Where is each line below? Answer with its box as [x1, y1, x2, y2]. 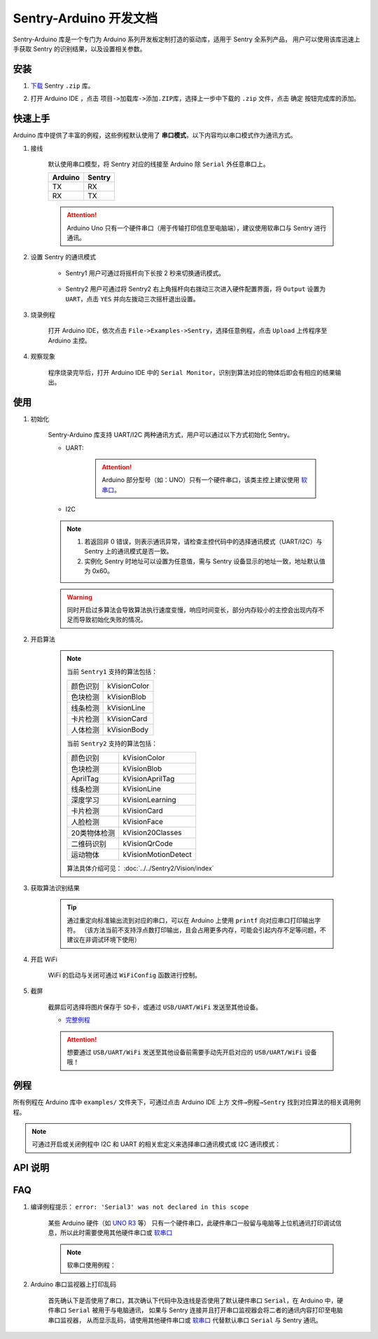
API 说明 [13, 1162, 50, 1174]
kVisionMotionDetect [122, 850, 192, 860]
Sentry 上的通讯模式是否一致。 [84, 547, 173, 556]
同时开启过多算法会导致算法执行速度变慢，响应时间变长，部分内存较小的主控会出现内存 [66, 605, 318, 614]
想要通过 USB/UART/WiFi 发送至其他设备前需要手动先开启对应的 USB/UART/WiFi [66, 1048, 303, 1057]
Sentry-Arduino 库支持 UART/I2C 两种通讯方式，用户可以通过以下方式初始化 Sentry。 [48, 431, 294, 439]
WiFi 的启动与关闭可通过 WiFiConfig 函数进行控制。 [48, 971, 201, 980]
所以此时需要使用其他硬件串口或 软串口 [59, 1228, 173, 1237]
